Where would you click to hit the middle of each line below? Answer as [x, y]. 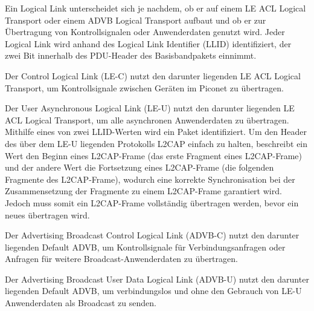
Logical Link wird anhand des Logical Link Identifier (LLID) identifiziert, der [148, 43]
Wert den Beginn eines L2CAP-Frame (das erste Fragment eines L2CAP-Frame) [154, 155]
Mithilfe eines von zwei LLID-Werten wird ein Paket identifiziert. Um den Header [156, 132]
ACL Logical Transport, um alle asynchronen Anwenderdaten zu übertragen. [147, 119]
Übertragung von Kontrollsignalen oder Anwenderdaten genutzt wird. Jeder [145, 32]
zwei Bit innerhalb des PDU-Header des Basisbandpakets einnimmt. [131, 55]
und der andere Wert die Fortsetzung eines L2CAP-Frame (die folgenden [139, 167]
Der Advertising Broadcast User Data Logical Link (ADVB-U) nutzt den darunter [157, 279]
